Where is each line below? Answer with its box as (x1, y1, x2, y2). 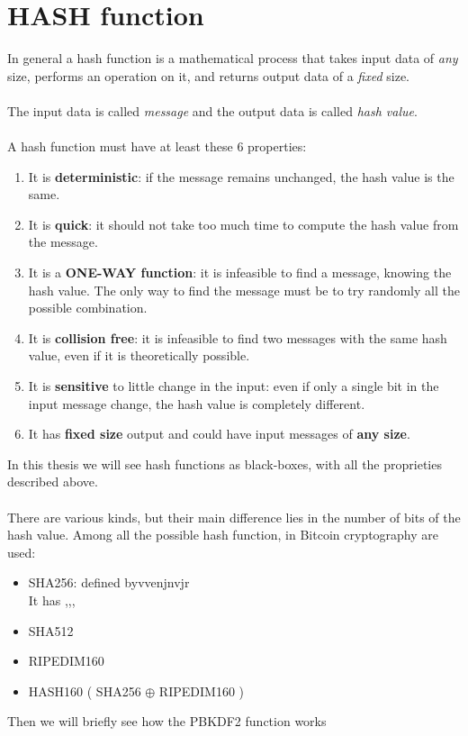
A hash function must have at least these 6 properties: (7, 137, 307, 156)
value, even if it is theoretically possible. (28, 346, 250, 365)
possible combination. (28, 298, 148, 317)
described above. (7, 472, 98, 491)
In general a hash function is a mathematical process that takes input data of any (7, 49, 458, 68)
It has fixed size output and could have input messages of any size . (28, 424, 410, 443)
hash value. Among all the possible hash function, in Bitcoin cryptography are (7, 525, 438, 544)
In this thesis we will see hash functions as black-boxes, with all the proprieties (7, 454, 442, 473)
